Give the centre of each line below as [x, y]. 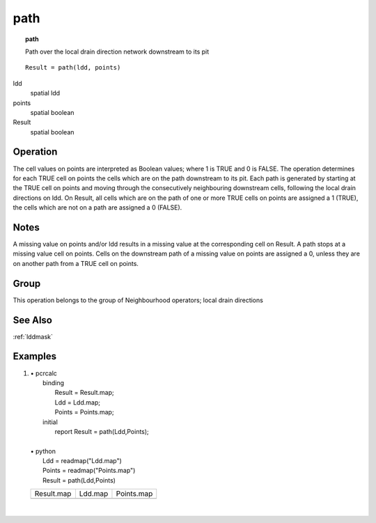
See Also [32, 320]
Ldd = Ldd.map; [78, 402]
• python [43, 451]
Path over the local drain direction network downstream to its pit [117, 52]
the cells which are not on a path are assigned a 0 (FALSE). [97, 208]
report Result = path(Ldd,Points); [102, 431]
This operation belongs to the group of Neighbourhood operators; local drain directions [138, 300]
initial [50, 422]
